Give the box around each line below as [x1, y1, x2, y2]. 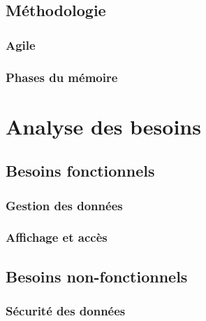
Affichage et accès [6, 228, 108, 246]
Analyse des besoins [6, 111, 201, 140]
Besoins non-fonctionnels [6, 265, 188, 287]
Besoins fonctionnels [6, 160, 155, 182]
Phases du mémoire [6, 68, 118, 86]
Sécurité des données [6, 302, 126, 320]
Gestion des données [6, 196, 123, 214]
